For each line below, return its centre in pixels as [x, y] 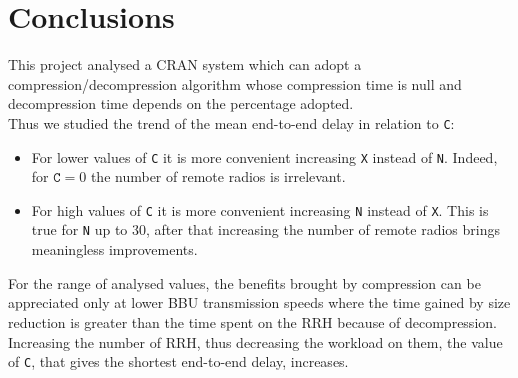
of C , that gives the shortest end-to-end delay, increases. [178, 361]
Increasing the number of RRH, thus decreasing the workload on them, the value [255, 341]
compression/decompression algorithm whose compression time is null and [235, 83]
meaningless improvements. [114, 249]
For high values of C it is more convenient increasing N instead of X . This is [260, 209]
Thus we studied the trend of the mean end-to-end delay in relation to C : [231, 122]
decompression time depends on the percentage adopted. [181, 103]
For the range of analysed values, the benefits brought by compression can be [244, 282]
